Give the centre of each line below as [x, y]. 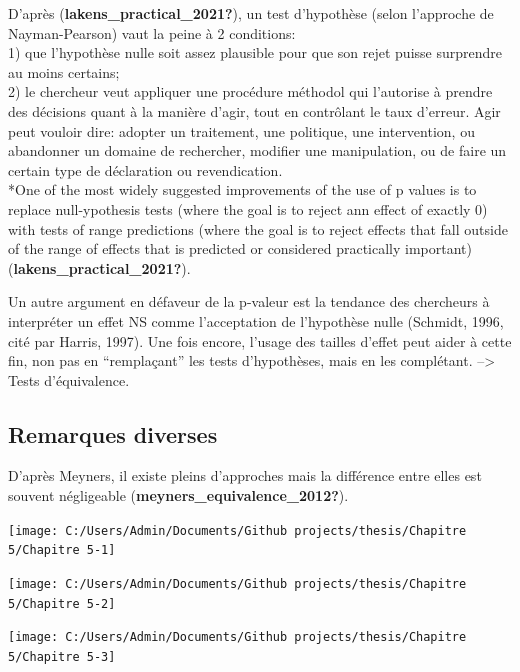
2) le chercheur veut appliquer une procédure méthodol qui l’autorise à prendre [250, 91]
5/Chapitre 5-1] [62, 550]
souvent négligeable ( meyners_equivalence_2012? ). [178, 495]
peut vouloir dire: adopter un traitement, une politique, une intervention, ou [241, 130]
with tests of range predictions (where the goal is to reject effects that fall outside [258, 228]
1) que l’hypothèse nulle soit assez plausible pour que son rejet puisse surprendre [255, 52]
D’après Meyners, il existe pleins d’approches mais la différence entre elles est [245, 475]
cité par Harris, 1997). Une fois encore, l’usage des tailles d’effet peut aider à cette [260, 340]
